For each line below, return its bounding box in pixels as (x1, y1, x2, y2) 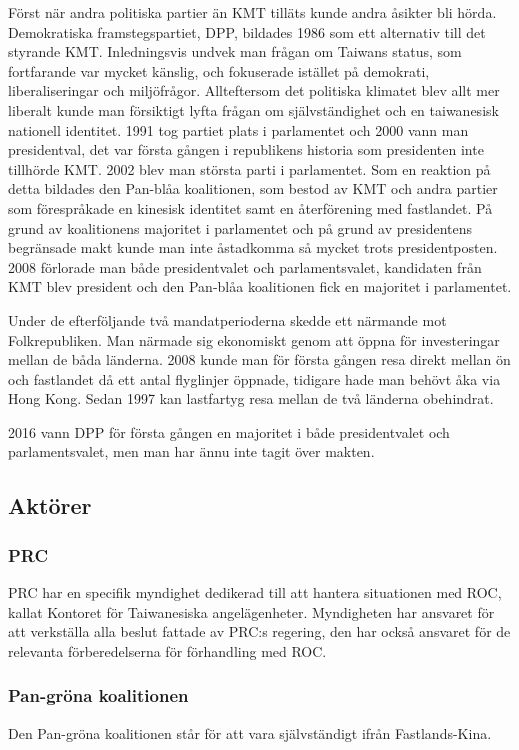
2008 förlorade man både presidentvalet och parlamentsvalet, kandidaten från (8, 256, 482, 277)
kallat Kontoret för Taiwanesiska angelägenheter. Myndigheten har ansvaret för (8, 601, 495, 622)
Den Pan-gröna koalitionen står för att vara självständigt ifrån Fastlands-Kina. (8, 722, 492, 743)
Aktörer (8, 490, 92, 521)
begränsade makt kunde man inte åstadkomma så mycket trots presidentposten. (8, 237, 498, 258)
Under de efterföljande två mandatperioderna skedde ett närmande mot (8, 309, 447, 330)
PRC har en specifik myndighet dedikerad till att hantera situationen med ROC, (8, 582, 502, 603)
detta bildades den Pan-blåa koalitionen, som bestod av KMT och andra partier (8, 178, 498, 199)
